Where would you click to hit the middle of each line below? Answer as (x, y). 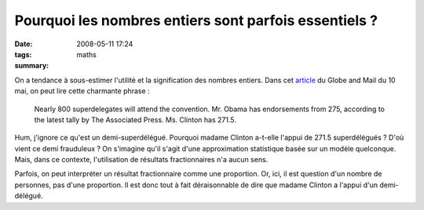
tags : (23, 54)
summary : (32, 66)
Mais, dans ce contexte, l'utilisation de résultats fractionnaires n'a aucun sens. (141, 160)
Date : (24, 44)
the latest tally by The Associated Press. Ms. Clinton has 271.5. (135, 119)
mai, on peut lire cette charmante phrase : (82, 91)
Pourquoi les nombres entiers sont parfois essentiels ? (196, 20)
